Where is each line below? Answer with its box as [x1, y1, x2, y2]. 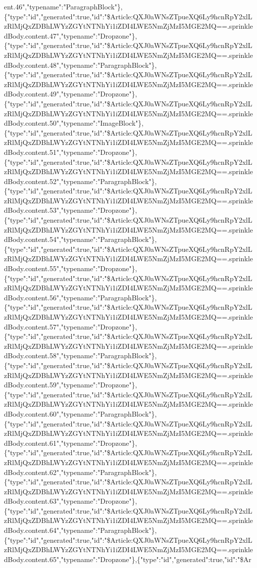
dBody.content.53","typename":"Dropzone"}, [4, 205, 137, 215]
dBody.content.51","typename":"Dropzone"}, [4, 146, 137, 157]
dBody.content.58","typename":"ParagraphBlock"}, [4, 350, 157, 361]
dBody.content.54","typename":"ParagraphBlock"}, [4, 234, 157, 244]
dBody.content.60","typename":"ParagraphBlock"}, [4, 408, 157, 419]
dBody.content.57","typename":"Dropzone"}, [4, 321, 137, 331]
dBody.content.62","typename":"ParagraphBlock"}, [4, 467, 157, 477]
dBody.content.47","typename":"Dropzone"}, [4, 30, 137, 41]
